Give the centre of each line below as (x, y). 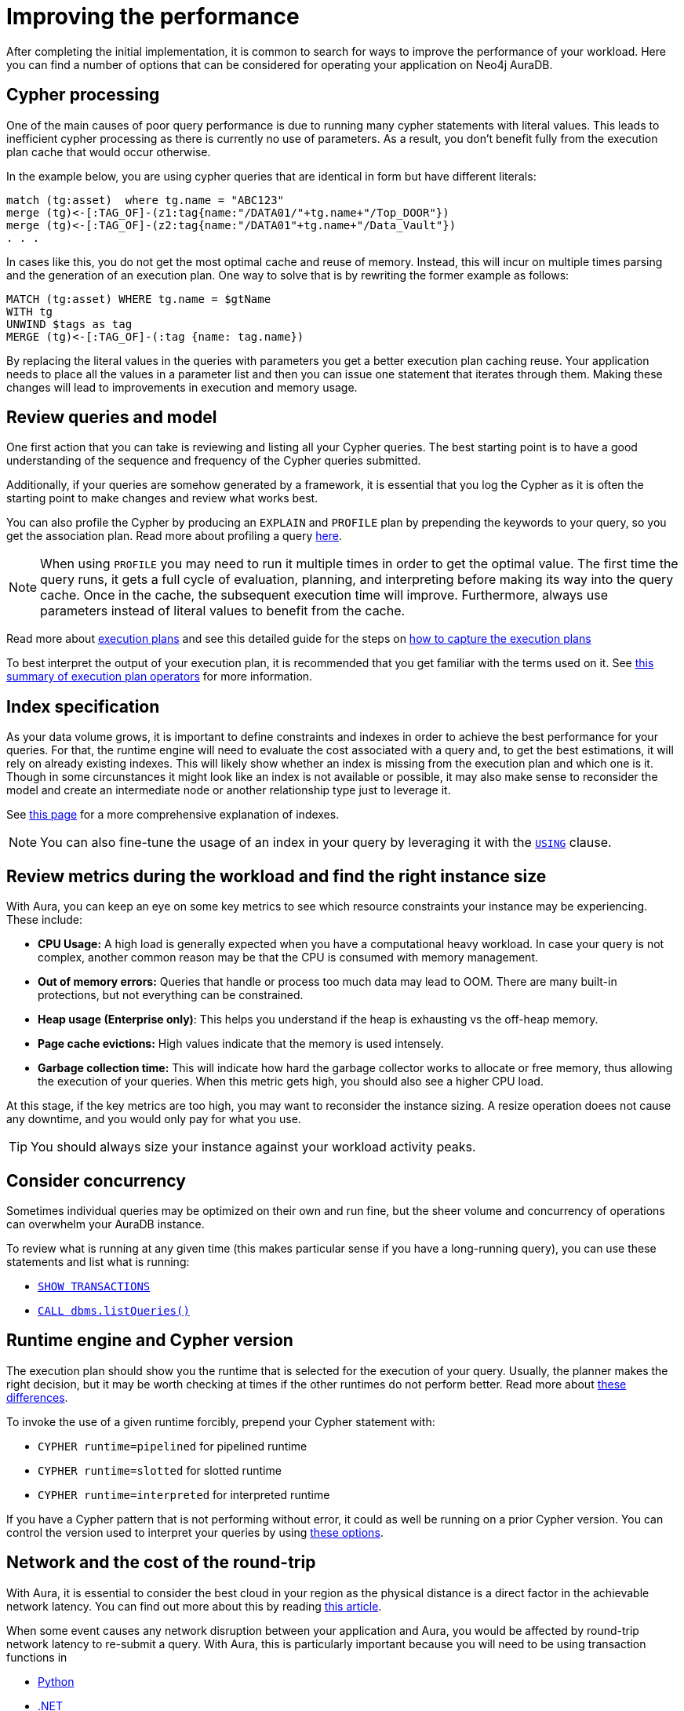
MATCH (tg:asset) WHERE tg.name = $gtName (139, 299)
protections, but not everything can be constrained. (171, 995)
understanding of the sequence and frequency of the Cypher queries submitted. (214, 461)
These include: (45, 920)
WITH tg (30, 311)
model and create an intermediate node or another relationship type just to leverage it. (229, 790)
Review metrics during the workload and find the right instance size (277, 876)
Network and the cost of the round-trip (161, 1563)
